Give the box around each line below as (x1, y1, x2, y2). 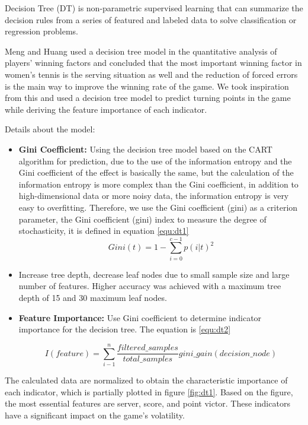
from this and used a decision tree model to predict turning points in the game (5, 91, 291, 104)
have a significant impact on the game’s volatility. (5, 408, 185, 421)
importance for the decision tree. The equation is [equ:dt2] (18, 323, 231, 335)
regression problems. (5, 25, 79, 37)
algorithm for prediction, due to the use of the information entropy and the (18, 154, 292, 167)
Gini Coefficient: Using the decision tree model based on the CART (18, 142, 272, 155)
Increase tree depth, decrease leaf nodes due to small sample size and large (18, 268, 290, 280)
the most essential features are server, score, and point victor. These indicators (5, 397, 290, 410)
